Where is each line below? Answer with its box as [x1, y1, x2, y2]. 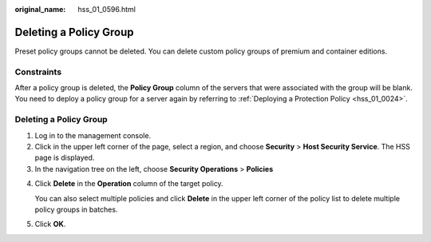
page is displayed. [34, 153, 95, 163]
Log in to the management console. [34, 130, 152, 140]
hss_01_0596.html [77, 5, 136, 14]
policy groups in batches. [34, 204, 118, 214]
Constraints [14, 66, 62, 77]
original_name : [14, 5, 66, 14]
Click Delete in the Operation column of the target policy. [34, 179, 223, 188]
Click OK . [34, 220, 66, 229]
